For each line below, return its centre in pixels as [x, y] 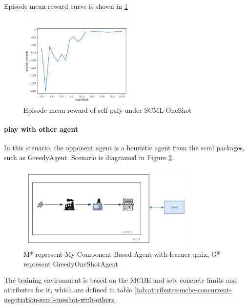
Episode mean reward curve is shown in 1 [66, 6]
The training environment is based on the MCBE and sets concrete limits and [121, 280]
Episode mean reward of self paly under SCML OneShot [108, 110]
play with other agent [41, 129]
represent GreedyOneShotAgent [71, 263]
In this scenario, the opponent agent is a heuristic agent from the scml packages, [124, 148]
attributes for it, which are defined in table [68, 290]
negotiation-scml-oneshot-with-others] [60, 299]
